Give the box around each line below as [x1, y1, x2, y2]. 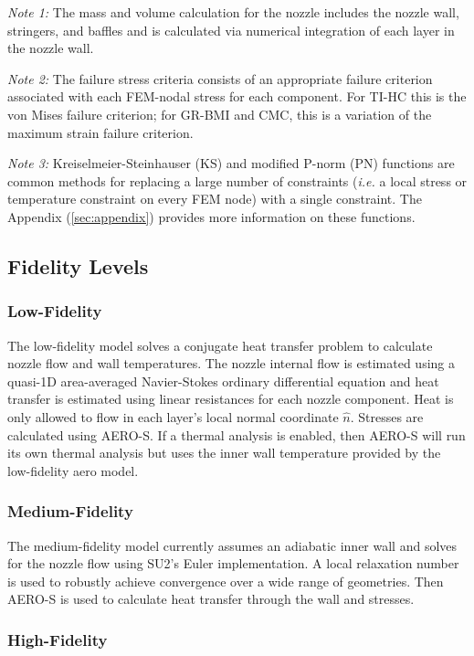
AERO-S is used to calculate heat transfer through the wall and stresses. [7, 589, 415, 608]
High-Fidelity [7, 628, 108, 651]
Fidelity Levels [7, 251, 149, 280]
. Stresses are [350, 407, 424, 426]
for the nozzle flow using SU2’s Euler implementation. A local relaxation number [7, 554, 459, 573]
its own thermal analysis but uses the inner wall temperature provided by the [7, 443, 441, 462]
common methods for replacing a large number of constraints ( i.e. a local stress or [7, 171, 468, 190]
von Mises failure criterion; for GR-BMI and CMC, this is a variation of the [7, 104, 432, 123]
